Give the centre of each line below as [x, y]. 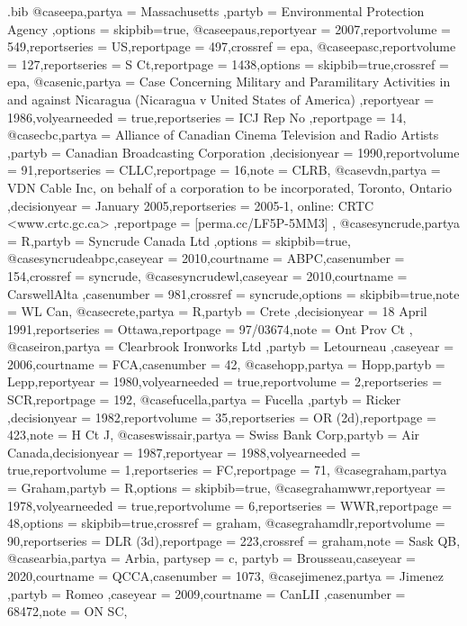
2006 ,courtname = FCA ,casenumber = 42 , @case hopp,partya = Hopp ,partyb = [226, 363]
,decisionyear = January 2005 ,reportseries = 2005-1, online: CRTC [191, 205]
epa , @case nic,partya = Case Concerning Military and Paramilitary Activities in [229, 82]
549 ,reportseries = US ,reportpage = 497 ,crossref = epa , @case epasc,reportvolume [232, 46]
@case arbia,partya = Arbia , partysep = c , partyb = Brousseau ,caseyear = [211, 558]
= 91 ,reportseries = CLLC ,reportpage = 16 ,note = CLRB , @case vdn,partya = [224, 170]
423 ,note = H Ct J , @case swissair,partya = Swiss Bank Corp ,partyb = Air [214, 435]
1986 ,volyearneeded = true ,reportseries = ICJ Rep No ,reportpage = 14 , [207, 117]
